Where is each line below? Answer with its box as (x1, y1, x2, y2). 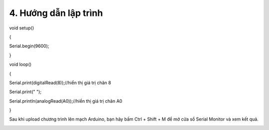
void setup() (9, 25, 34, 31)
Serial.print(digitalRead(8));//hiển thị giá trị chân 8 (9, 80, 112, 86)
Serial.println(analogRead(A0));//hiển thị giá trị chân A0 (9, 98, 123, 104)
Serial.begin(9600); (9, 43, 49, 49)
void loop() (9, 61, 32, 67)
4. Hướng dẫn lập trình (9, 7, 103, 18)
